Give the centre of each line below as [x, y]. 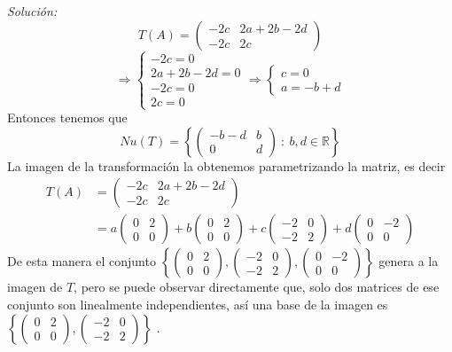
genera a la [409, 261]
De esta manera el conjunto [82, 261]
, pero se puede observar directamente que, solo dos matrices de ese [257, 287]
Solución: [32, 11]
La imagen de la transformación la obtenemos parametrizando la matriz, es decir [226, 165]
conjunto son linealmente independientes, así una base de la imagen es [198, 305]
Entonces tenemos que [67, 117]
